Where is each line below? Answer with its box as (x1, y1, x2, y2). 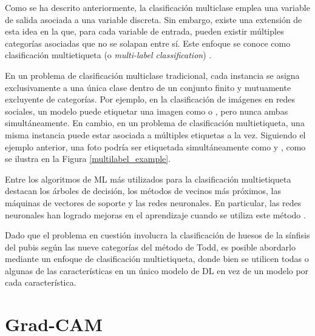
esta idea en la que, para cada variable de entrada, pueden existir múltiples (5, 25, 284, 38)
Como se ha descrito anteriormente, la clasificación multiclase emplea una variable (5, 1, 310, 13)
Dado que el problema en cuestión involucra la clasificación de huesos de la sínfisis (5, 229, 310, 241)
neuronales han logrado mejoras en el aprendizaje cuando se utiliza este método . (5, 208, 306, 221)
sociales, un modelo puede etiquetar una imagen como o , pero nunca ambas (5, 104, 288, 117)
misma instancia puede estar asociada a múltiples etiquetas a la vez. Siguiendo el (5, 128, 306, 141)
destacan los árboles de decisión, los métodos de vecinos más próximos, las (5, 184, 281, 197)
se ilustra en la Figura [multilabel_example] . (5, 152, 171, 165)
